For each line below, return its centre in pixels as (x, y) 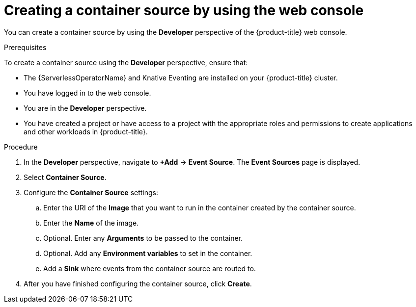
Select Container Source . (65, 177)
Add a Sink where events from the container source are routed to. (150, 268)
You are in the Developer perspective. (85, 108)
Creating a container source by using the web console (184, 10)
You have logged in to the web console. (87, 93)
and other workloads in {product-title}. (86, 131)
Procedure (21, 147)
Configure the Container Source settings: (91, 192)
